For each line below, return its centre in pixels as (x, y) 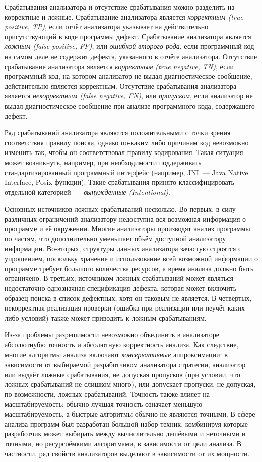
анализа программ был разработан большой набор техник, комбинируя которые (126, 423)
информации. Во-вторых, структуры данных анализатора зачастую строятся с (123, 248)
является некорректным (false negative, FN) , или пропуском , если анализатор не (129, 96)
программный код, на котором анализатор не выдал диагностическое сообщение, (128, 76)
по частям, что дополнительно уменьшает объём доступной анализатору (115, 239)
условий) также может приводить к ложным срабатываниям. (114, 317)
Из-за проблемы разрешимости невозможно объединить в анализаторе (112, 335)
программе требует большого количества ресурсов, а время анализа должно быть (129, 268)
